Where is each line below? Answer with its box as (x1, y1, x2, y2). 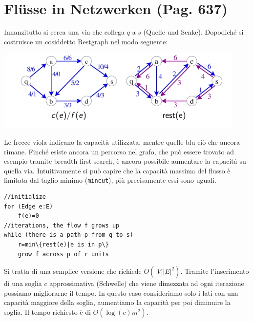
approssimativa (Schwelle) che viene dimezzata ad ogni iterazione (49, 278, 244, 288)
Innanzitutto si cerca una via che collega (4, 27, 125, 37)
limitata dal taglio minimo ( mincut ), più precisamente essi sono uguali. (4, 175, 216, 185)
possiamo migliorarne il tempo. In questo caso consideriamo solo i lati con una (4, 287, 238, 298)
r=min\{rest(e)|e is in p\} (18, 241, 109, 248)
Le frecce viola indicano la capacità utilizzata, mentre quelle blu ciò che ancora (4, 136, 240, 147)
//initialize (4, 193, 46, 200)
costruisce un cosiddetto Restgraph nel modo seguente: (4, 36, 168, 46)
